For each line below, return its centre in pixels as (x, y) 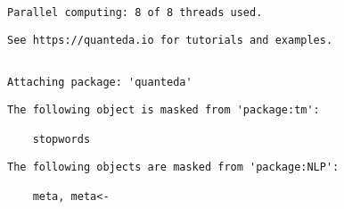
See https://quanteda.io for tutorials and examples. (170, 40)
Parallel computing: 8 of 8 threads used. (135, 13)
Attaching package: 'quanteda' (100, 82)
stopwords (61, 139)
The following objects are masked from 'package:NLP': (173, 167)
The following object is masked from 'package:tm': (164, 109)
